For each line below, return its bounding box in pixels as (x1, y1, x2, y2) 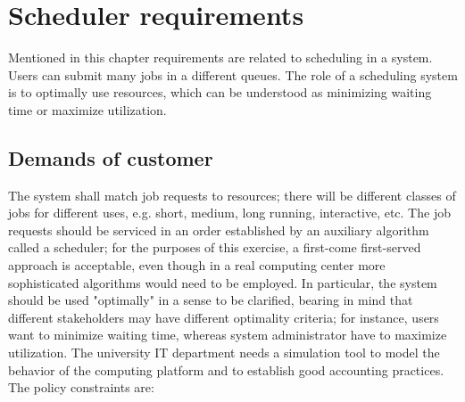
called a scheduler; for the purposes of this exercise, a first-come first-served (8, 238, 421, 257)
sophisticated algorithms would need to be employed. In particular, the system (8, 273, 437, 291)
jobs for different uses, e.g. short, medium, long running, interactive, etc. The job (8, 203, 451, 222)
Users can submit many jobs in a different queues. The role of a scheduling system (8, 65, 458, 84)
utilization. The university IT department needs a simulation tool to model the (8, 343, 440, 362)
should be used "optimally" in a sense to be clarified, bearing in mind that (8, 291, 413, 309)
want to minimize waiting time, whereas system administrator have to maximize (8, 325, 447, 344)
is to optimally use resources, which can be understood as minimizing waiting (8, 83, 432, 102)
